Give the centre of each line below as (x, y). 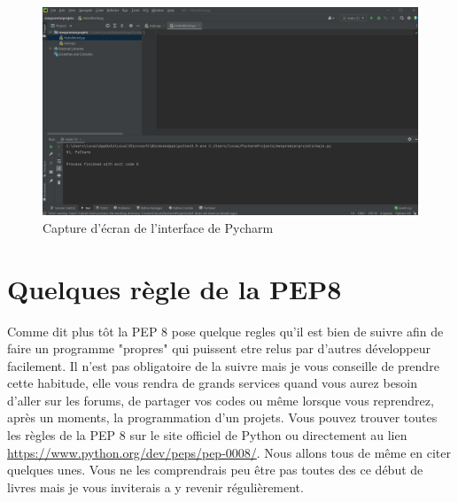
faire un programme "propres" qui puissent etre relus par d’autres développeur (219, 348)
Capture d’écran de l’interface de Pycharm (158, 227)
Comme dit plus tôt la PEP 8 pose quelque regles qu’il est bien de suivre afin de (225, 331)
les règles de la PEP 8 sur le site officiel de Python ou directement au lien (207, 435)
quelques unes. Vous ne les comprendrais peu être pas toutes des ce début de (215, 470)
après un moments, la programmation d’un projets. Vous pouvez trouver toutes (222, 417)
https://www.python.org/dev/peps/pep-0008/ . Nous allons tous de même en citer (229, 452)
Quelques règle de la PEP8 (175, 288)
